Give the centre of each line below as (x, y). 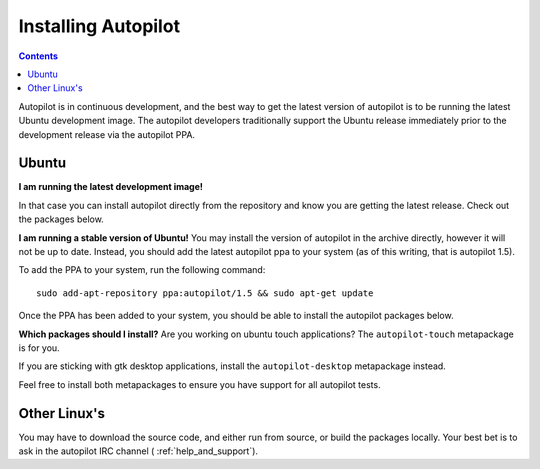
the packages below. (61, 219)
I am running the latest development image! (111, 187)
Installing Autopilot (99, 26)
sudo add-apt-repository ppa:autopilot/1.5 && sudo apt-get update (205, 293)
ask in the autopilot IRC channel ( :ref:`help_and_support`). (138, 451)
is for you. (39, 347)
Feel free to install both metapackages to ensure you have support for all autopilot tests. (199, 384)
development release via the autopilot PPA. (106, 134)
